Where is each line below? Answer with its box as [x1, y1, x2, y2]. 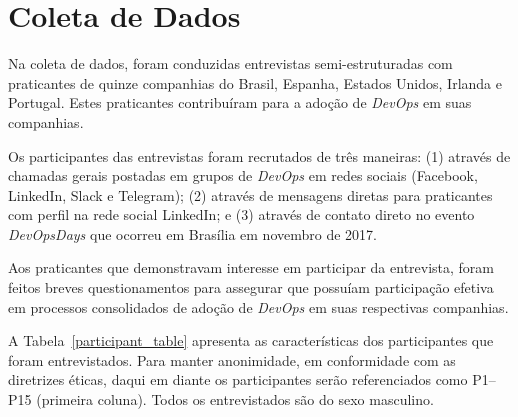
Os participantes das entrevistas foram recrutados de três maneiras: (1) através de [8, 145, 511, 166]
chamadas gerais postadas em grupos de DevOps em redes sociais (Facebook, [8, 165, 478, 186]
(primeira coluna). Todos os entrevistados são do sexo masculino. [36, 389, 434, 410]
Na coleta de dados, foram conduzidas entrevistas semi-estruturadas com [8, 53, 453, 74]
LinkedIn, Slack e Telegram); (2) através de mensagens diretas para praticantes [8, 184, 493, 205]
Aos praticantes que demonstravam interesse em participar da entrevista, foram [8, 257, 495, 278]
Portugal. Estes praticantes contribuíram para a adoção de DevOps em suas [8, 92, 472, 113]
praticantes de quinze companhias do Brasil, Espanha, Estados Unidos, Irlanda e [8, 72, 502, 93]
